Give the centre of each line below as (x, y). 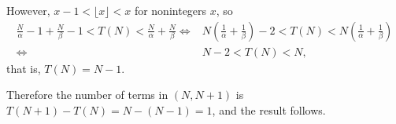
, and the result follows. (269, 109)
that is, (24, 68)
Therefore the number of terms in (87, 95)
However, (28, 10)
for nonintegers (170, 10)
